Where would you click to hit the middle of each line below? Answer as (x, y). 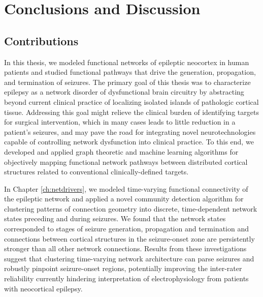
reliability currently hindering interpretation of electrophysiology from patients (126, 278)
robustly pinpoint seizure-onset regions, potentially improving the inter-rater (123, 268)
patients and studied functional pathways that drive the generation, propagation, (130, 72)
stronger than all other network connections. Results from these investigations (125, 248)
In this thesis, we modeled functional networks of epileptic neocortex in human (127, 62)
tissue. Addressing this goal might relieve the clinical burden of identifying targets (131, 112)
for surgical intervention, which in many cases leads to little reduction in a (120, 122)
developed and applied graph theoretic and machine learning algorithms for (121, 151)
